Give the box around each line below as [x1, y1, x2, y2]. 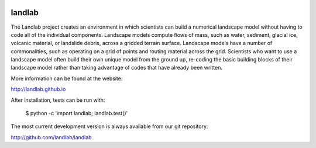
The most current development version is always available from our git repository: [11, 123, 208, 130]
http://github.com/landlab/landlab [11, 133, 92, 140]
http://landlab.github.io [11, 85, 66, 93]
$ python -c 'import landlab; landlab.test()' [25, 110, 128, 117]
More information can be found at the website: [11, 75, 123, 82]
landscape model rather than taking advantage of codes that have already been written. [11, 64, 222, 71]
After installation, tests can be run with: [11, 97, 105, 104]
